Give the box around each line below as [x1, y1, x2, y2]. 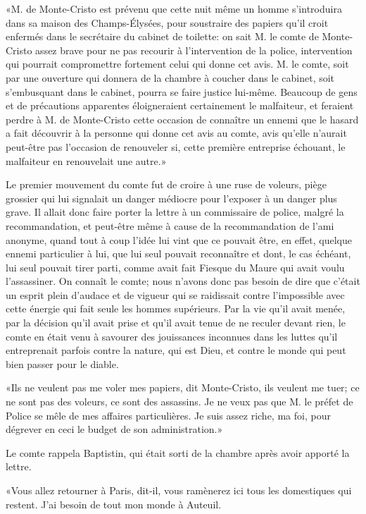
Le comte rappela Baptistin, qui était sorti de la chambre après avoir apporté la [6, 445, 350, 460]
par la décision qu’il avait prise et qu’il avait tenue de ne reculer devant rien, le [6, 315, 346, 330]
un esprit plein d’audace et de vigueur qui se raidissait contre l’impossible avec [6, 287, 345, 302]
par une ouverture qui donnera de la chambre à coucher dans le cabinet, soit [6, 70, 335, 85]
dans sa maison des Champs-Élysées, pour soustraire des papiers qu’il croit [6, 15, 329, 30]
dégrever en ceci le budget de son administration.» [6, 422, 223, 436]
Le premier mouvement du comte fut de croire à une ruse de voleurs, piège [6, 177, 327, 192]
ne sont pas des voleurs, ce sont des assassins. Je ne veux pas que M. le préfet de [6, 394, 353, 409]
